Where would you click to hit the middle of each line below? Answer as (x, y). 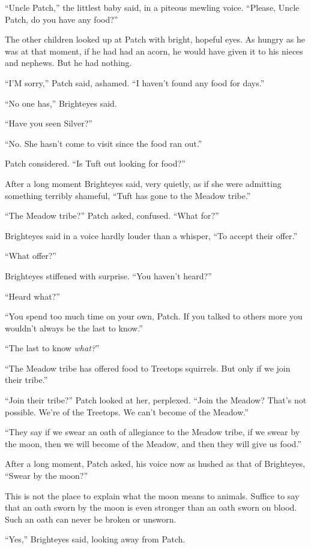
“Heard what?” (32, 296)
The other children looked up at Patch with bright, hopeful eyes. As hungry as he (155, 39)
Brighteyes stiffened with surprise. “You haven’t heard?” (108, 275)
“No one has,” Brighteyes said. (61, 103)
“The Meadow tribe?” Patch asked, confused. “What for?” (112, 215)
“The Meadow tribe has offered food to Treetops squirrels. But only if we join (148, 368)
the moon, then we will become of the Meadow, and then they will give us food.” (153, 443)
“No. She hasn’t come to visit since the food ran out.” (104, 143)
